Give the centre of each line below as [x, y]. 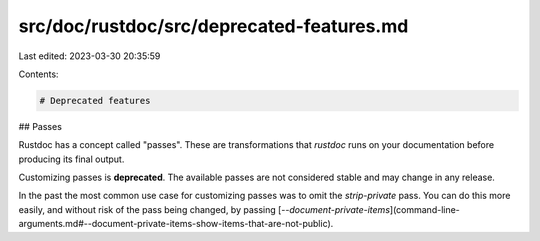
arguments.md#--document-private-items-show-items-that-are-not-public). [176, 224]
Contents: [38, 74]
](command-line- [424, 209]
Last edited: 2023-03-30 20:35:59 [89, 56]
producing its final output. [71, 159]
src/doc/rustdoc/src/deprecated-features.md [213, 26]
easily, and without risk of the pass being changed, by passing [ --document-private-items [204, 209]
